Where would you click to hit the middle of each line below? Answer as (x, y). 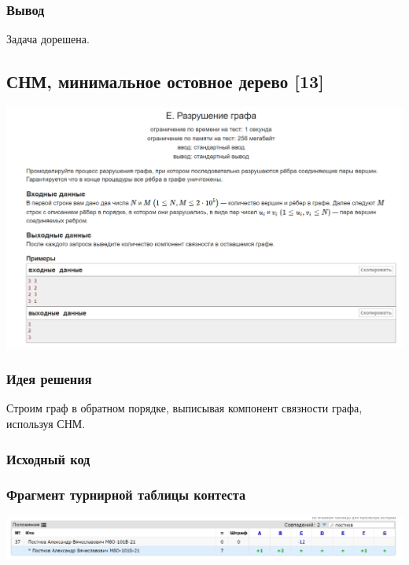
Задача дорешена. (48, 39)
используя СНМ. (46, 424)
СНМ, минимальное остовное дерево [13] (165, 81)
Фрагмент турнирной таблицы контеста (126, 495)
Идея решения (49, 379)
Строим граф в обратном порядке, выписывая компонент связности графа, (184, 408)
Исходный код (48, 458)
